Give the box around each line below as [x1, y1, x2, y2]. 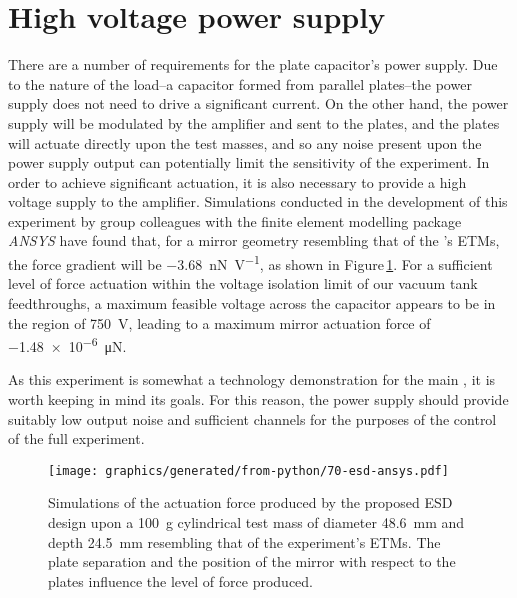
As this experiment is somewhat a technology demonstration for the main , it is [8, 369, 496, 390]
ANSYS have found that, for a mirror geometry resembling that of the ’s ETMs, [8, 230, 500, 251]
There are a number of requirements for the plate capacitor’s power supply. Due [8, 54, 498, 75]
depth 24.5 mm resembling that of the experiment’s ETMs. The [48, 531, 441, 552]
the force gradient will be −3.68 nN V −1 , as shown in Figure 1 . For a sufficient [8, 251, 493, 274]
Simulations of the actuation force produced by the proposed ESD [48, 492, 453, 513]
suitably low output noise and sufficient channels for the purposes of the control [8, 408, 497, 429]
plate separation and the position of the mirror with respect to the [48, 551, 456, 572]
